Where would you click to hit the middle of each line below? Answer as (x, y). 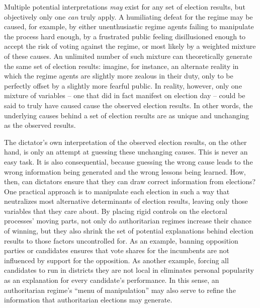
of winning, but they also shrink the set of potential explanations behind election (129, 231)
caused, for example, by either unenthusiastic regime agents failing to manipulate (129, 26)
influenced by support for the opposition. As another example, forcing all (116, 260)
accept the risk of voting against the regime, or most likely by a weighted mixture (130, 46)
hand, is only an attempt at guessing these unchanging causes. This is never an (126, 152)
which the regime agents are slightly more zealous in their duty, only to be (119, 76)
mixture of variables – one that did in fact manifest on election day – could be (125, 95)
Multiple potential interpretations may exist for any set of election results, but (125, 7)
